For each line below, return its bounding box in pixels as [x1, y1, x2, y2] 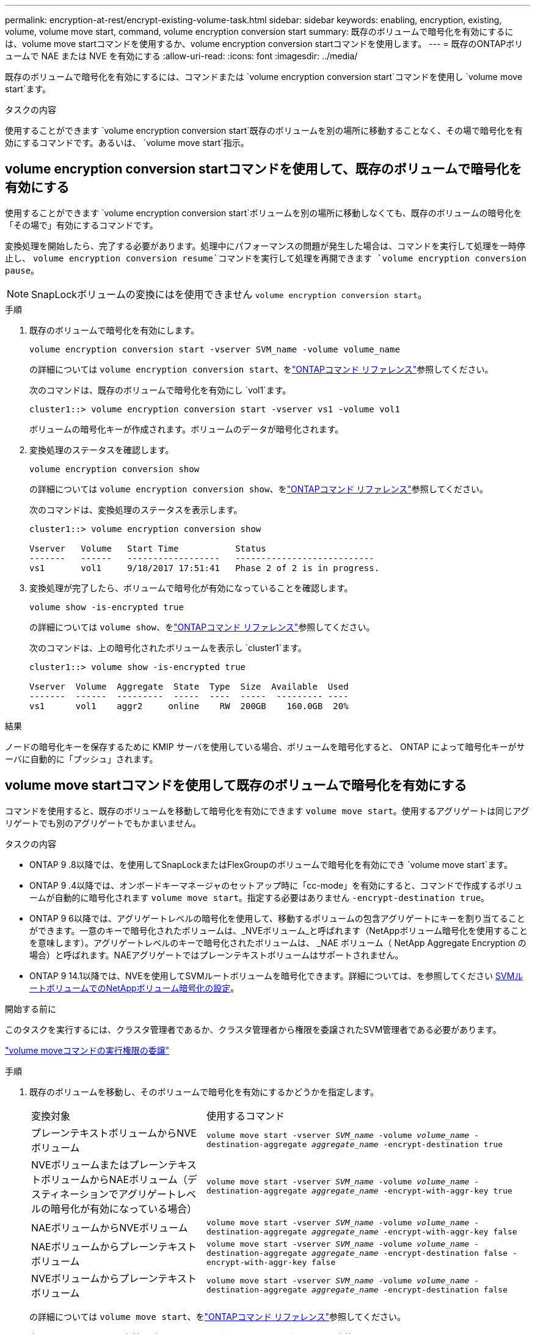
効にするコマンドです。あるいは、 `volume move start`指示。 [5, 137, 249, 148]
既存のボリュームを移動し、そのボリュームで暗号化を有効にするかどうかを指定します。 [29, 1086, 379, 1097]
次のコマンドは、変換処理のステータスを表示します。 [29, 504, 242, 515]
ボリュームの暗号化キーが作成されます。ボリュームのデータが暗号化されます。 [29, 423, 344, 434]
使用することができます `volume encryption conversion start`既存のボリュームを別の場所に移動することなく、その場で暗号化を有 [5, 125, 523, 136]
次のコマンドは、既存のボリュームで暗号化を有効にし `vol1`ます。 [29, 384, 291, 395]
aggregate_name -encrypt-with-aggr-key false [311, 1226, 517, 1236]
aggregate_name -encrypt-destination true [311, 1139, 503, 1149]
